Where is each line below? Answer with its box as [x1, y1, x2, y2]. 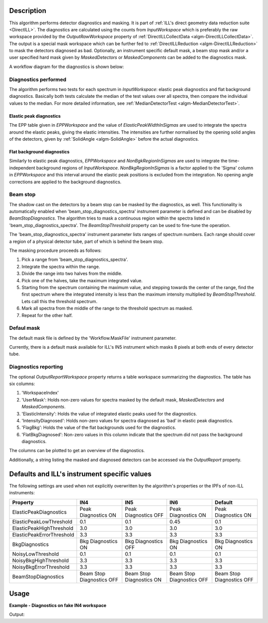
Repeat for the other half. [21, 312, 73, 318]
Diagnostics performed [9, 76, 67, 83]
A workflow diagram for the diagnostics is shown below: [9, 64, 124, 70]
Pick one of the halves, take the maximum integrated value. [21, 277, 143, 283]
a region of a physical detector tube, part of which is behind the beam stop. [9, 238, 164, 244]
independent [9, 164, 35, 171]
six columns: [9, 381, 35, 387]
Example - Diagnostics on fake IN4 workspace [9, 603, 107, 609]
